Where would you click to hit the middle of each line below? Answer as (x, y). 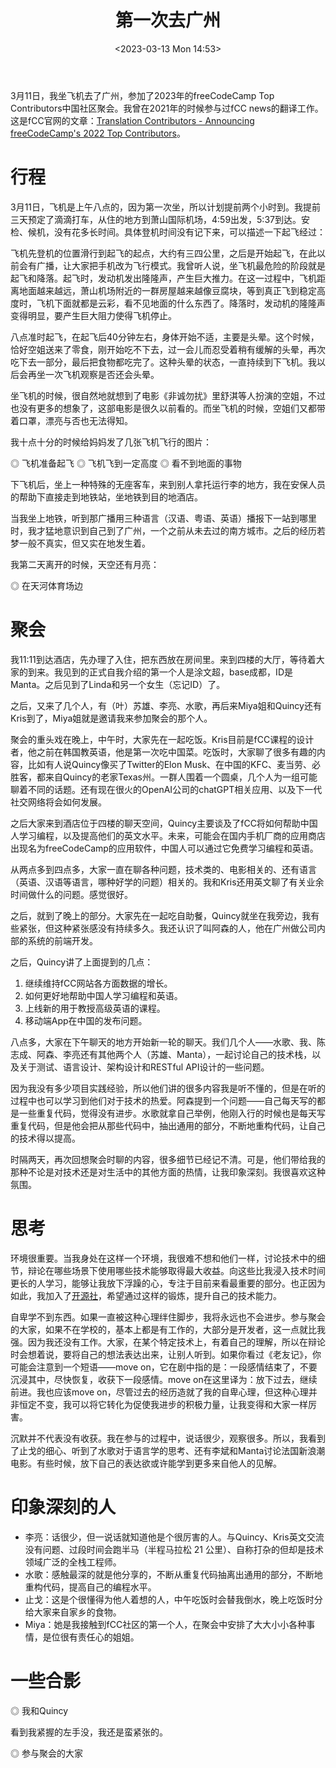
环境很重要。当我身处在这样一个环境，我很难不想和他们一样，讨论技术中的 (163, 1258)
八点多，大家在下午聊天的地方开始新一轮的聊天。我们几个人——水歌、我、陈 (168, 1042)
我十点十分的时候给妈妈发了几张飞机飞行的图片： (111, 442)
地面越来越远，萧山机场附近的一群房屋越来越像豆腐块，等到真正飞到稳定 (167, 290)
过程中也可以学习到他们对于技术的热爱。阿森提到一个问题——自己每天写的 (163, 1100)
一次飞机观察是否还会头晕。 (102, 374)
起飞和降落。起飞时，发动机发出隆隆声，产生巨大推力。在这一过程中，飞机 (163, 278)
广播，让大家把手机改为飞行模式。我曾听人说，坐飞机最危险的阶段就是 (181, 265)
